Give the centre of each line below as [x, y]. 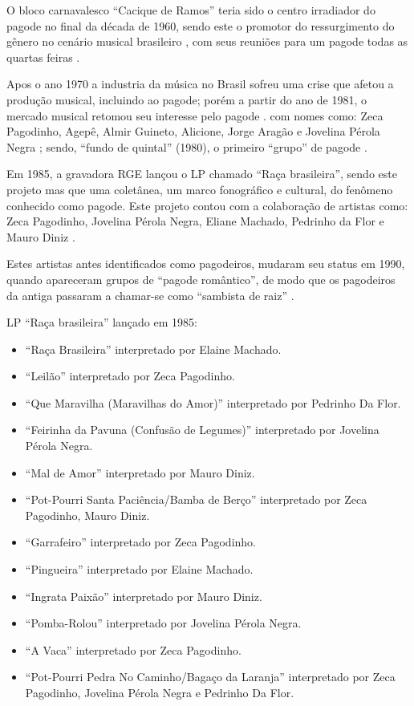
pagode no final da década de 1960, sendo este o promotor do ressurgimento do [201, 25]
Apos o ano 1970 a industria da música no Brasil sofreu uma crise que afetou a [200, 84]
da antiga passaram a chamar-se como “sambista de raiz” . [150, 295]
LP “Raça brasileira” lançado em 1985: [102, 322]
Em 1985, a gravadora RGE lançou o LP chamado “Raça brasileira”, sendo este [202, 174]
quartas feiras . [43, 57]
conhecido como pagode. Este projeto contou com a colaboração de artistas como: [207, 205]
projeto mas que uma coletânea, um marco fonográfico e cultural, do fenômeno [200, 189]
